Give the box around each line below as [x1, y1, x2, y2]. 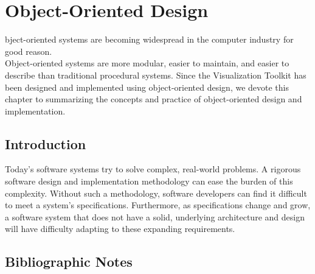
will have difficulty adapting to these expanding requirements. [5, 222, 235, 235]
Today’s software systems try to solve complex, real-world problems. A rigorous [5, 163, 301, 175]
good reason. [5, 44, 52, 57]
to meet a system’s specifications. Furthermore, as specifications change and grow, [5, 198, 311, 211]
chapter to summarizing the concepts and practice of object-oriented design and [5, 93, 302, 105]
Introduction [5, 134, 86, 153]
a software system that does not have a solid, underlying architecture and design [5, 210, 305, 223]
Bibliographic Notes [5, 252, 133, 271]
